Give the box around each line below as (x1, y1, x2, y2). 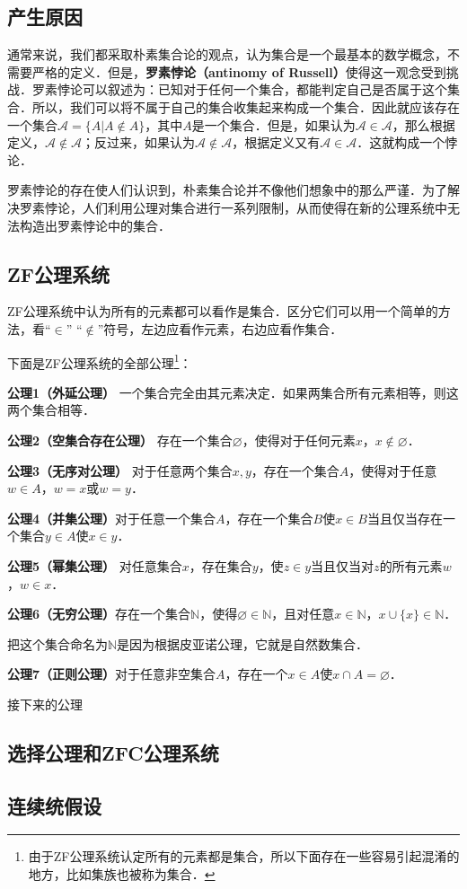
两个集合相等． (7, 400, 95, 419)
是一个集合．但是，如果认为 (191, 115, 356, 134)
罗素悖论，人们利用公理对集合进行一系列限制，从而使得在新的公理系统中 (19, 198, 447, 216)
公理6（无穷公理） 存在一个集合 (7, 604, 191, 623)
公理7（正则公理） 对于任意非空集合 (7, 665, 216, 683)
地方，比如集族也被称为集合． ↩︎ (28, 865, 216, 884)
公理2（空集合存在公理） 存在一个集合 (7, 430, 233, 449)
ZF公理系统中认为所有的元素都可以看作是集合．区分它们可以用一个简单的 (7, 302, 438, 321)
